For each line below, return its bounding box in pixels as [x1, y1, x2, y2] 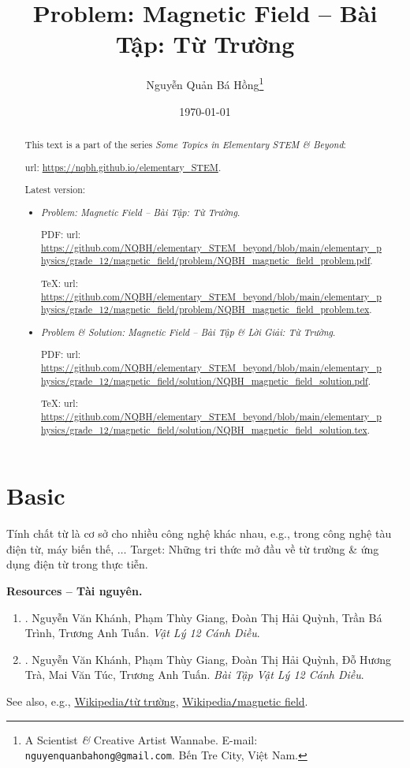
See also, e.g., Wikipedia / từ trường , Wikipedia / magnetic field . [6, 692, 308, 709]
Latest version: [24, 183, 86, 196]
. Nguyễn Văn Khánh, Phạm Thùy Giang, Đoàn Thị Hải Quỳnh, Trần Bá [24, 609, 382, 625]
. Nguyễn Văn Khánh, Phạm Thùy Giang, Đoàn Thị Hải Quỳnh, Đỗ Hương [24, 651, 392, 667]
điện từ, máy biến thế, [6, 540, 114, 557]
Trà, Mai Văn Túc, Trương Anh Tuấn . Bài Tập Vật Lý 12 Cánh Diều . [24, 666, 364, 683]
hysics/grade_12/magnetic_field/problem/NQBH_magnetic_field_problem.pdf [41, 254, 371, 267]
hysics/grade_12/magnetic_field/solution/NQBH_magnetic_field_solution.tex [41, 423, 367, 436]
